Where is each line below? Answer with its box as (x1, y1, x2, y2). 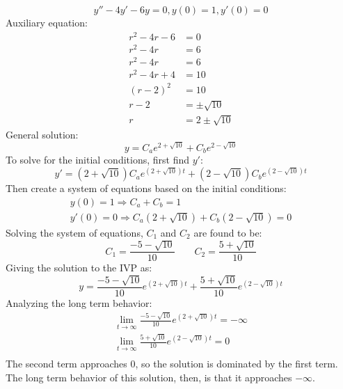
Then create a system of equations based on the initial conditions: (6, 181, 287, 196)
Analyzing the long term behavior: (6, 295, 152, 310)
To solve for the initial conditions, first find (6, 152, 190, 167)
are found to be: (193, 225, 262, 239)
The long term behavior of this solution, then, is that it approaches (6, 370, 292, 384)
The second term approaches (6, 356, 127, 371)
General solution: (6, 127, 79, 141)
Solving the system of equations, (6, 225, 143, 239)
